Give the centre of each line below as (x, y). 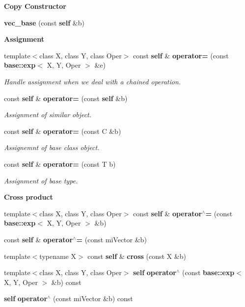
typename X (58, 256)
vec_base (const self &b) (44, 22)
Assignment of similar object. (48, 115)
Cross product (28, 197)
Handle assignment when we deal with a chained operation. (93, 81)
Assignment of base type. (41, 180)
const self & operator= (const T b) (60, 164)
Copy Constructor (35, 6)
